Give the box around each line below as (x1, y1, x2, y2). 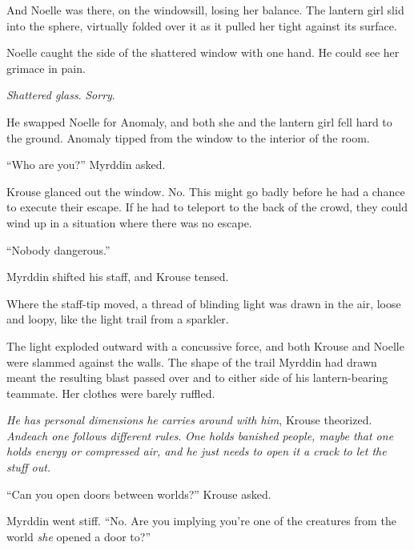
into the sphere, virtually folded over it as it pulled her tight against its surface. (6, 17, 397, 34)
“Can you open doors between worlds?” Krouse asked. (6, 485, 271, 502)
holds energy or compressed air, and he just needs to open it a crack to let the (6, 443, 387, 460)
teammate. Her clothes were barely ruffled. (6, 384, 215, 401)
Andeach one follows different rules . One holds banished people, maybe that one (6, 427, 394, 444)
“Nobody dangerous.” (6, 241, 111, 258)
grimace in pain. (6, 59, 86, 76)
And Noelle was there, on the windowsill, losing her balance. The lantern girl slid (6, 2, 404, 18)
